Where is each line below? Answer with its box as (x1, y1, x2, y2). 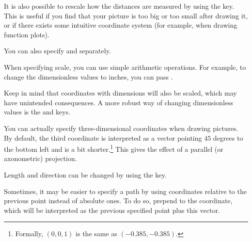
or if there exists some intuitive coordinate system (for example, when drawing (4, 20, 237, 30)
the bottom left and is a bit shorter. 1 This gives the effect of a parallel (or (4, 143, 223, 154)
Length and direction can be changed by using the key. (4, 169, 167, 179)
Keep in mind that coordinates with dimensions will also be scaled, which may (4, 88, 237, 98)
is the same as (76, 228, 117, 239)
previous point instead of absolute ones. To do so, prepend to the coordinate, (4, 195, 233, 206)
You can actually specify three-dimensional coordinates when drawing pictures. (4, 123, 238, 133)
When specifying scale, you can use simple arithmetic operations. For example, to (4, 62, 246, 72)
